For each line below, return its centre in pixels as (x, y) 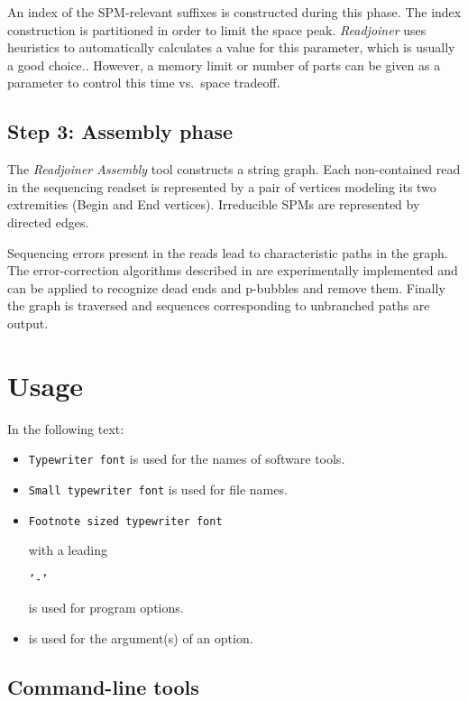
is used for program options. (106, 608)
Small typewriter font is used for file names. (158, 489)
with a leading (68, 550)
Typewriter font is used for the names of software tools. (187, 459)
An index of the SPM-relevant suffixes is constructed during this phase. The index (234, 12)
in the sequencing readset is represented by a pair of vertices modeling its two (222, 186)
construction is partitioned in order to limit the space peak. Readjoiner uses (217, 29)
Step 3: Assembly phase (120, 131)
